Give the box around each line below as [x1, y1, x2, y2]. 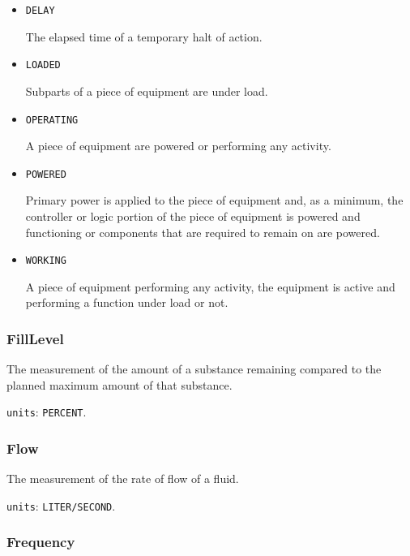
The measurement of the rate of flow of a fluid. [6, 470, 239, 487]
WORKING [25, 255, 66, 267]
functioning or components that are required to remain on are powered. [25, 223, 380, 240]
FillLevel [6, 328, 64, 348]
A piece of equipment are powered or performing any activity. [25, 137, 331, 154]
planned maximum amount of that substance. [6, 376, 233, 393]
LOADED [25, 59, 61, 71]
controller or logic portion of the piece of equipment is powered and [25, 208, 361, 224]
